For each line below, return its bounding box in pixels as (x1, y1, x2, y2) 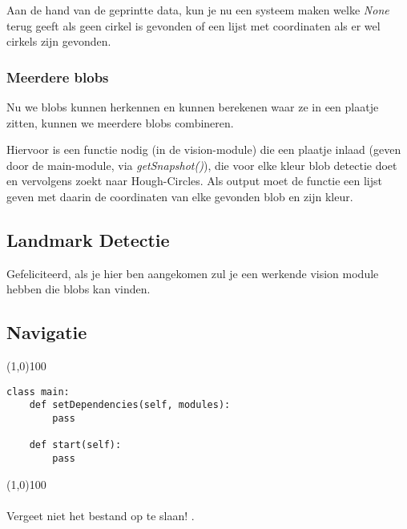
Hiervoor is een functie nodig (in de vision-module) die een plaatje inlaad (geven (6, 141, 401, 158)
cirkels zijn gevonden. (6, 33, 111, 50)
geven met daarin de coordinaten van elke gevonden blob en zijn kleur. (6, 188, 353, 204)
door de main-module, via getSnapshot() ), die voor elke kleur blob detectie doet (6, 156, 397, 173)
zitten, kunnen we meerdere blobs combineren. (6, 114, 234, 131)
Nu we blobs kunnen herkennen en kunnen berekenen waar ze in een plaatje (6, 99, 379, 115)
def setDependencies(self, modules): (29, 399, 231, 411)
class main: (6, 386, 70, 398)
